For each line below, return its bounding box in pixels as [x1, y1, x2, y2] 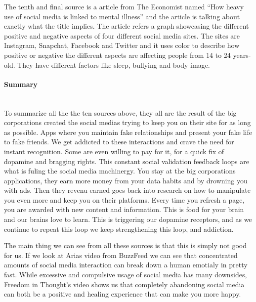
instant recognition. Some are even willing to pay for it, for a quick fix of [4, 146, 224, 156]
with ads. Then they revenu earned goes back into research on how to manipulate [4, 185, 251, 195]
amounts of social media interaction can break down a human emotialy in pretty [4, 259, 248, 270]
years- [233, 49, 251, 60]
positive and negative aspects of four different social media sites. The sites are [4, 30, 240, 41]
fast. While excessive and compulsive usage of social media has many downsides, [4, 269, 247, 280]
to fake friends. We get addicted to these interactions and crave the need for [4, 136, 234, 147]
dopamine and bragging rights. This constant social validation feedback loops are [4, 156, 249, 166]
